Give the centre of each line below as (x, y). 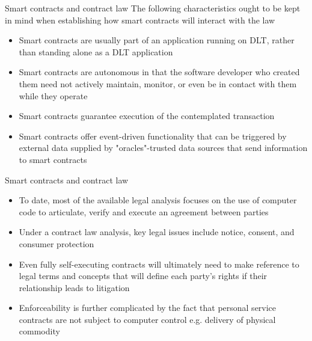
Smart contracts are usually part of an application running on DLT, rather (157, 40)
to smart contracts (53, 159)
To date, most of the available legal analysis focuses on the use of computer (158, 200)
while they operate (53, 95)
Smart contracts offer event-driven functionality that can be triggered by (153, 136)
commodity (39, 331)
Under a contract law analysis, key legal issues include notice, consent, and (157, 232)
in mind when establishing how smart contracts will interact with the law (140, 20)
